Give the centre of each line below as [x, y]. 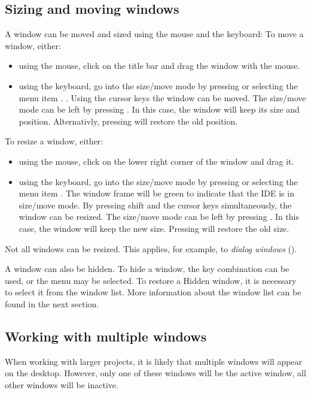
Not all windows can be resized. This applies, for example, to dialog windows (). [151, 248]
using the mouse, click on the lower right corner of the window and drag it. [156, 161]
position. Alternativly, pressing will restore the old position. [128, 121]
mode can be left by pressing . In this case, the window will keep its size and [159, 109]
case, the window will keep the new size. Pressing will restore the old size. [154, 228]
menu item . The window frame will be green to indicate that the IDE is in [156, 193]
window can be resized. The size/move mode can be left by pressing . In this [159, 217]
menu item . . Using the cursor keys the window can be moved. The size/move [162, 97]
